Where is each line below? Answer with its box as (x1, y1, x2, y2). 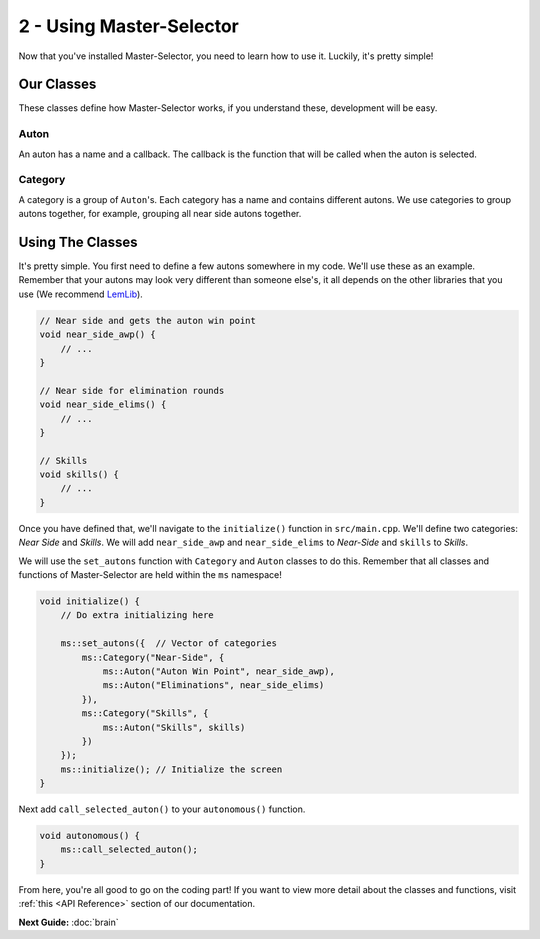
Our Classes (18, 76, 97, 93)
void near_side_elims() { (39, 399, 167, 410)
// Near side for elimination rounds (39, 385, 225, 396)
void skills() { (39, 469, 120, 480)
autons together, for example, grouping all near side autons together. (18, 208, 302, 220)
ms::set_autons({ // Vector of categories (60, 638, 277, 649)
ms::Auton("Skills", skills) (102, 721, 246, 733)
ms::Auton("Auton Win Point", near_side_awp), (102, 665, 335, 677)
